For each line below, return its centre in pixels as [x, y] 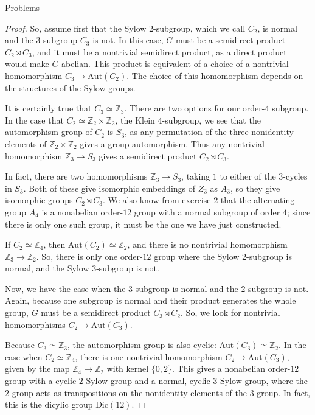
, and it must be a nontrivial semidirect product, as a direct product [159, 51]
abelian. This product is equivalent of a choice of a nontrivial [175, 64]
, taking [196, 176]
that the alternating [258, 200]
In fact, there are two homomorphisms [76, 176]
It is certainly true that [48, 108]
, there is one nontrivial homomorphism [149, 356]
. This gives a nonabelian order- [231, 368]
